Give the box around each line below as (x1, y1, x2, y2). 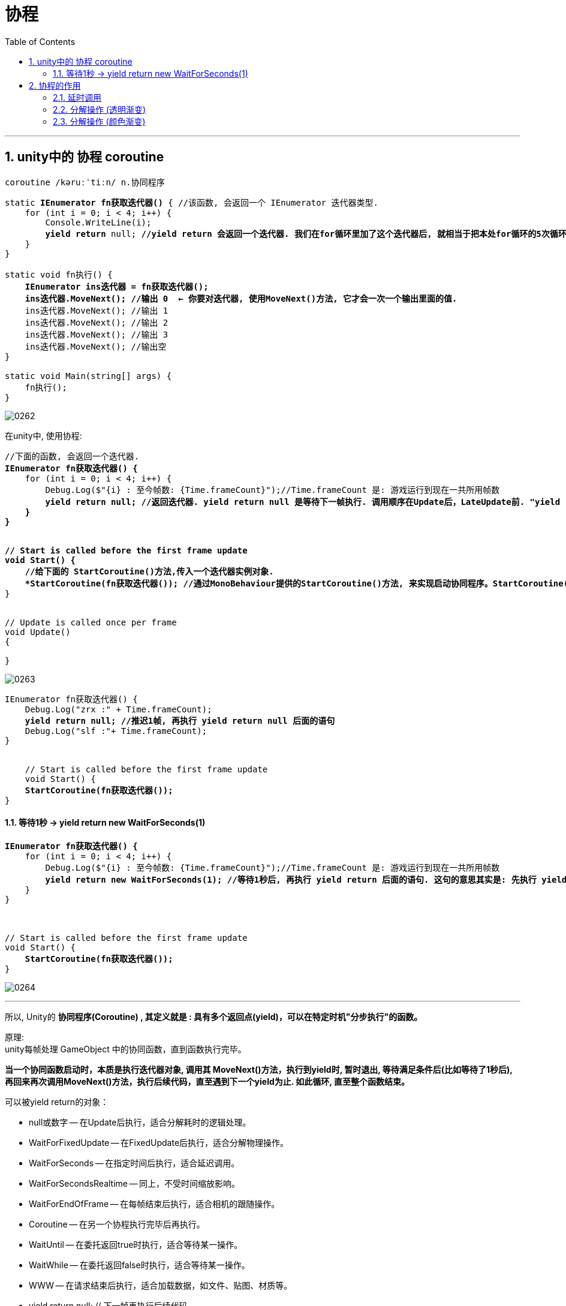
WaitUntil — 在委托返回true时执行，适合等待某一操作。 (29, 1239, 243, 1250)
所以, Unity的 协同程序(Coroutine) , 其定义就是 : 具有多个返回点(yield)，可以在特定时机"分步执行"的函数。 (5, 1011, 423, 1022)
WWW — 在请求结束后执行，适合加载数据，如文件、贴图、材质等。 (29, 1280, 293, 1290)
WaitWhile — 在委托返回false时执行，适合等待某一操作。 (29, 1259, 250, 1270)
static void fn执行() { (5, 269, 113, 279)
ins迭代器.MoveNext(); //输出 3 (25, 329, 168, 339)
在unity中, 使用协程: (5, 430, 82, 441)
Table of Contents (5, 36, 76, 47)
